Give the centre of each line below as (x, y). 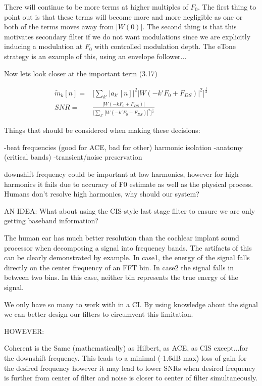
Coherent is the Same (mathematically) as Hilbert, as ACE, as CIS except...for (126, 348)
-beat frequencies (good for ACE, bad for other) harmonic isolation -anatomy (124, 147)
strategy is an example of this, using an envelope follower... (95, 56)
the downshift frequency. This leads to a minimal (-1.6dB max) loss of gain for (125, 357)
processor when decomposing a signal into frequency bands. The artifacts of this (128, 247)
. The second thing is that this (190, 27)
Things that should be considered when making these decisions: (102, 130)
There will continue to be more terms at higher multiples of (96, 7)
